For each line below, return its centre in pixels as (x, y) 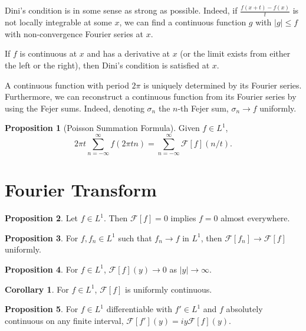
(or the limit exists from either (235, 53)
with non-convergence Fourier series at (74, 33)
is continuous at (48, 53)
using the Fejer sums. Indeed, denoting (75, 108)
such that (135, 237)
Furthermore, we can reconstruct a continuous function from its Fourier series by (151, 96)
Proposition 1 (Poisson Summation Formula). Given (102, 128)
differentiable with (139, 309)
